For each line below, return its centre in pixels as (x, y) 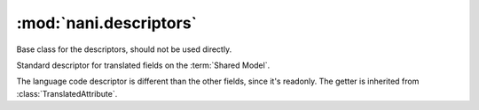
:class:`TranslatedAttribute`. (67, 93)
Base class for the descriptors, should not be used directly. (124, 49)
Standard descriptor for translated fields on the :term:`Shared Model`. (143, 65)
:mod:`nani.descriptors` (107, 23)
